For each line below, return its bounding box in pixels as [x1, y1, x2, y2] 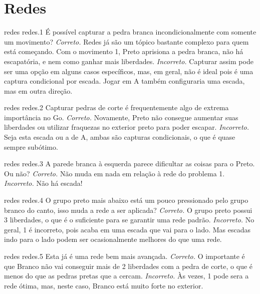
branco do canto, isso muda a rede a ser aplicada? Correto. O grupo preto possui [4, 204, 252, 215]
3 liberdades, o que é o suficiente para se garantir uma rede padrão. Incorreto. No [4, 214, 254, 225]
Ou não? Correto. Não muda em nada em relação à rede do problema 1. [4, 168, 225, 178]
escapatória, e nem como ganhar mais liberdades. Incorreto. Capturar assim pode [4, 56, 253, 66]
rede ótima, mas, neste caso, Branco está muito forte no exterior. [4, 280, 203, 290]
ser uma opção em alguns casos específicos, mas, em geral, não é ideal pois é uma [4, 66, 253, 76]
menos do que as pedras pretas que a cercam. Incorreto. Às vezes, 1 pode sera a [4, 270, 249, 281]
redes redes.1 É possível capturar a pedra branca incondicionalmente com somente [4, 27, 256, 37]
